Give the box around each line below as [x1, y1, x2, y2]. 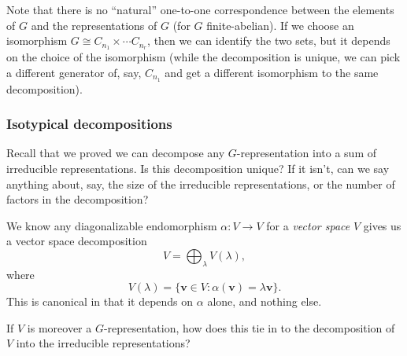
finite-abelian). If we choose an [206, 17, 354, 33]
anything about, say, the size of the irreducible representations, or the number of [6, 175, 395, 192]
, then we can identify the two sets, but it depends [147, 32, 390, 49]
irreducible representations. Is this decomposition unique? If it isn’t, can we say [6, 160, 390, 176]
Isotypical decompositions [6, 114, 172, 134]
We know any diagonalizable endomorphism [6, 217, 217, 233]
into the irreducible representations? [16, 335, 191, 351]
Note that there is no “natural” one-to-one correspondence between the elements [6, 2, 394, 17]
